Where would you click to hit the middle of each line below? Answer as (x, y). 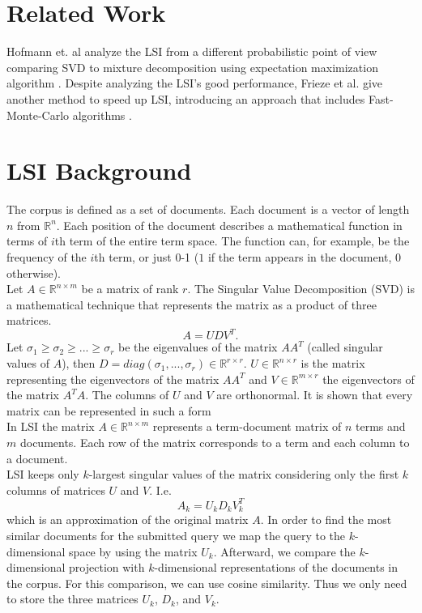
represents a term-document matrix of (247, 426)
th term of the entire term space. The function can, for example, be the (232, 241)
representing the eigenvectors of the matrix (113, 379)
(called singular (345, 347)
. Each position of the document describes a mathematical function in (229, 225)
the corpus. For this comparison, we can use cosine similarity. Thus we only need (207, 583)
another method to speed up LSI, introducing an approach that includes (186, 98)
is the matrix (333, 363)
